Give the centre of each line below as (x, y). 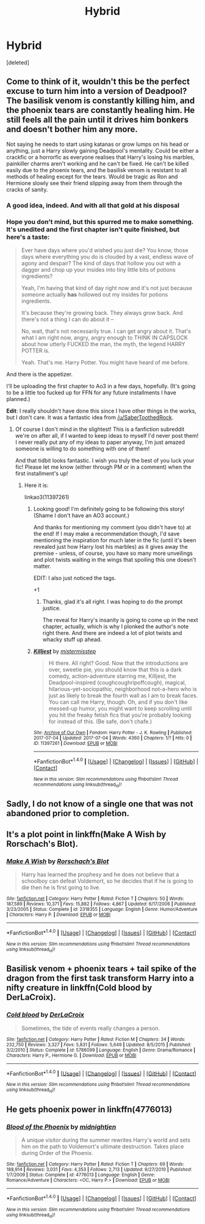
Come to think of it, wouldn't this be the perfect (98, 81)
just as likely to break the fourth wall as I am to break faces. (123, 695)
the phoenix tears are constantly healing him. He (101, 110)
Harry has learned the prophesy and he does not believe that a (100, 875)
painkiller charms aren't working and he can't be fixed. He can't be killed (98, 164)
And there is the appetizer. (40, 374)
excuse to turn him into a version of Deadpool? (97, 91)
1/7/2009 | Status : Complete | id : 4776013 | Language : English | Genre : (81, 1175)
